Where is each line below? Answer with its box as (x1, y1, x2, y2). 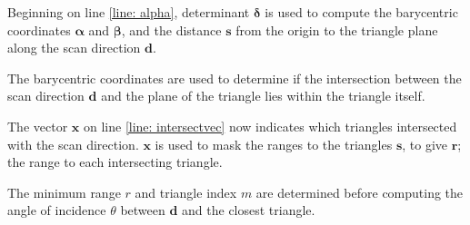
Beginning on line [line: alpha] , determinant (7, 3, 250, 21)
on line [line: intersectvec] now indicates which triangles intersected (83, 116, 457, 135)
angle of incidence (7, 201, 106, 220)
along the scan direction (7, 38, 141, 57)
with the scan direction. (7, 134, 139, 153)
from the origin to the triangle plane (235, 20, 438, 39)
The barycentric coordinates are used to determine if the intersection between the (7, 68, 462, 87)
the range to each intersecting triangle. (7, 152, 223, 171)
